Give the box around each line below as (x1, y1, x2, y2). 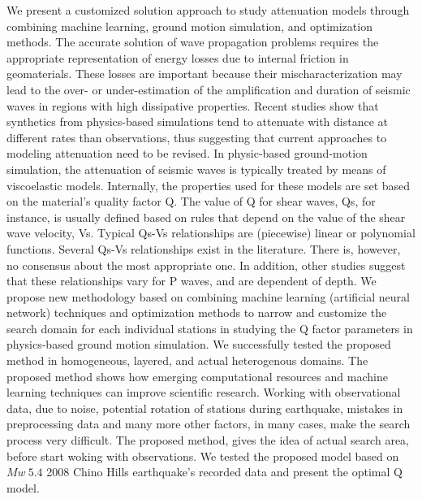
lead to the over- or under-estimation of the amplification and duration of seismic (6, 80, 411, 98)
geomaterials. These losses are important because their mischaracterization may (6, 65, 403, 82)
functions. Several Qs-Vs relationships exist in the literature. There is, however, (6, 240, 401, 257)
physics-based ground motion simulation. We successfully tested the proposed (6, 336, 391, 353)
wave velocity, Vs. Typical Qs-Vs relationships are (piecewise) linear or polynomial (6, 224, 416, 241)
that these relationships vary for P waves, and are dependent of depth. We (6, 272, 377, 289)
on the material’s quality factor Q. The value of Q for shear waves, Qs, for (6, 193, 376, 210)
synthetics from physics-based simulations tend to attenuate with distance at (6, 113, 389, 130)
